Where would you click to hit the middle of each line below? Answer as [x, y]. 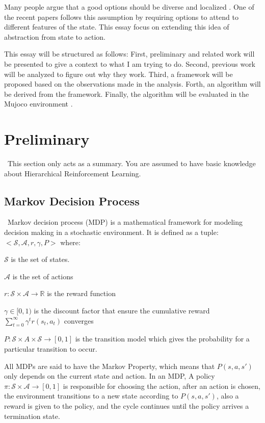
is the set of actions [43, 276]
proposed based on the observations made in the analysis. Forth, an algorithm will [132, 84]
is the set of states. [40, 259]
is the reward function [81, 293]
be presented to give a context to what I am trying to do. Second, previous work [130, 63]
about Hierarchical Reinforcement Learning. [73, 173]
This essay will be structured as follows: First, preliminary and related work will [129, 54]
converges [79, 320]
